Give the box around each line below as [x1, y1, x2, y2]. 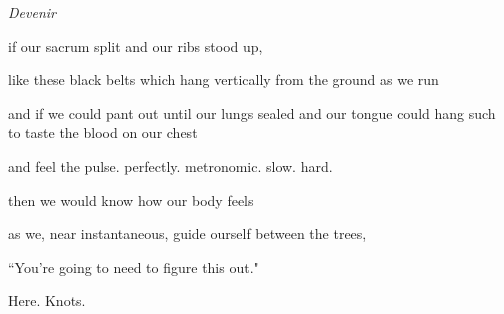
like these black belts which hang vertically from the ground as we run [8, 69, 439, 90]
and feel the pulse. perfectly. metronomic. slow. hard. [8, 155, 333, 176]
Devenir [8, 2, 56, 22]
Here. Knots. [8, 290, 86, 311]
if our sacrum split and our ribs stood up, [8, 35, 263, 56]
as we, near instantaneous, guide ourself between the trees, [8, 223, 367, 244]
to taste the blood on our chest [8, 122, 198, 143]
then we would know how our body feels [8, 189, 254, 210]
